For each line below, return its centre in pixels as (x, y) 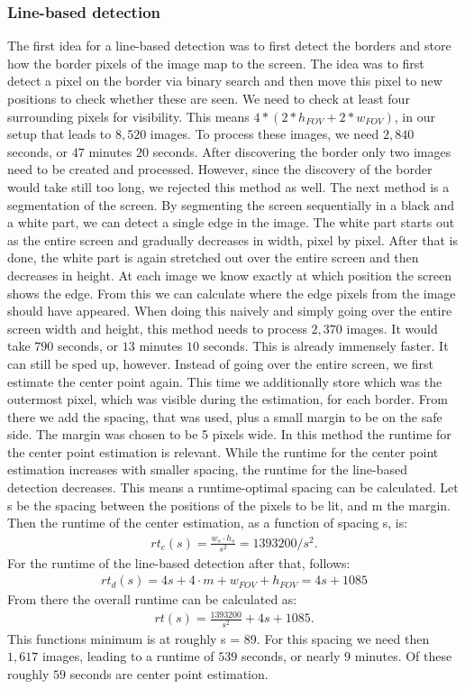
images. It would (392, 328)
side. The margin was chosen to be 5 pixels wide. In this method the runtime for (229, 434)
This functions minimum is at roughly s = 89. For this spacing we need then (219, 638)
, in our (415, 116)
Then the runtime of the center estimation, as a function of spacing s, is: (208, 523)
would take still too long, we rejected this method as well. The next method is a (228, 186)
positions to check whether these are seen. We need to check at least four (209, 98)
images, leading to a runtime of (128, 656)
